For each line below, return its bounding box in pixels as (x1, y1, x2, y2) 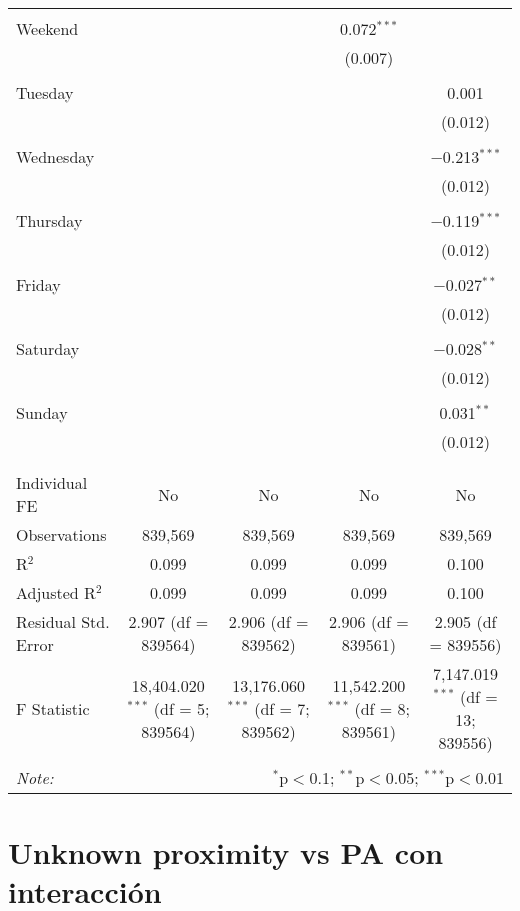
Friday (16, 273, 61, 296)
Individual (16, 471, 88, 494)
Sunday (16, 401, 68, 424)
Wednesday (16, 145, 95, 168)
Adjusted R (16, 581, 96, 604)
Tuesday (16, 81, 74, 104)
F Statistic (16, 696, 90, 720)
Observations (16, 523, 107, 546)
